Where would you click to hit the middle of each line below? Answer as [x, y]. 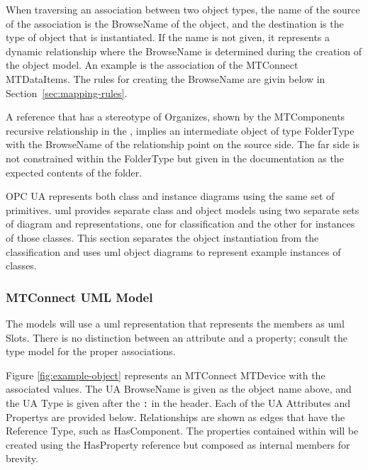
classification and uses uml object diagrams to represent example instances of [173, 251]
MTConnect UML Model [79, 297]
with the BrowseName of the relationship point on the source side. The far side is [183, 144]
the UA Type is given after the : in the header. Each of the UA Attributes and [178, 402]
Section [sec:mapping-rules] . [67, 93]
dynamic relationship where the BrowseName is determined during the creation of [184, 51]
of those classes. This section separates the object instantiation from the [162, 237]
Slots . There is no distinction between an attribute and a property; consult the [177, 337]
